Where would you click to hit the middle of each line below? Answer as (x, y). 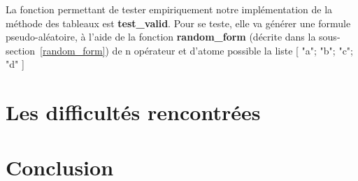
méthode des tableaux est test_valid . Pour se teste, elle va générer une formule (178, 23)
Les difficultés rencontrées (133, 112)
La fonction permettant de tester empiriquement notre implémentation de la (169, 9)
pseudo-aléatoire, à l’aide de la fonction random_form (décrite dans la (161, 37)
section (21, 50)
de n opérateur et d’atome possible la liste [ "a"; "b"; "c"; (232, 50)
